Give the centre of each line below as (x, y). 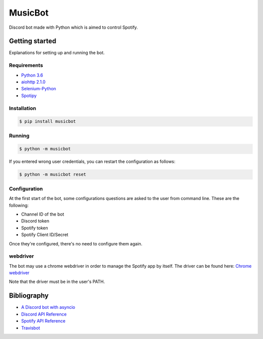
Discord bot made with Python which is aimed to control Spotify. (74, 27)
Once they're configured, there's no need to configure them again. (76, 243)
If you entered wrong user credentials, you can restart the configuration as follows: (92, 161)
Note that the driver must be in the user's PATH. (57, 282)
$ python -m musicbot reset (53, 175)
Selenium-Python (38, 89)
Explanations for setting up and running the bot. (57, 53)
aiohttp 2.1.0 (33, 82)
